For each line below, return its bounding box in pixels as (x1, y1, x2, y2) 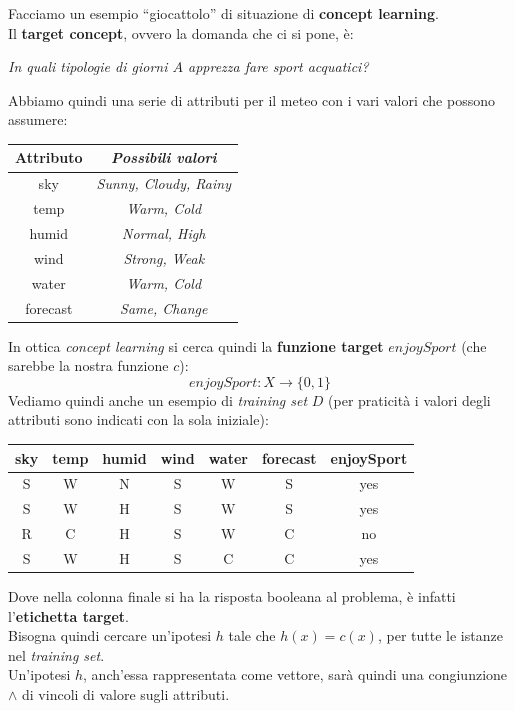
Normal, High (122, 223, 206, 243)
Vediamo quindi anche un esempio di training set (8, 389, 308, 410)
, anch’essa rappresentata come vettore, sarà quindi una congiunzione (83, 664, 508, 685)
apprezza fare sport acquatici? (188, 56, 369, 77)
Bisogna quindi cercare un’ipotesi (8, 625, 212, 646)
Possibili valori (111, 147, 217, 168)
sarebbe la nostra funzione (8, 355, 169, 376)
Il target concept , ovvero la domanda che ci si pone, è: (8, 22, 354, 43)
